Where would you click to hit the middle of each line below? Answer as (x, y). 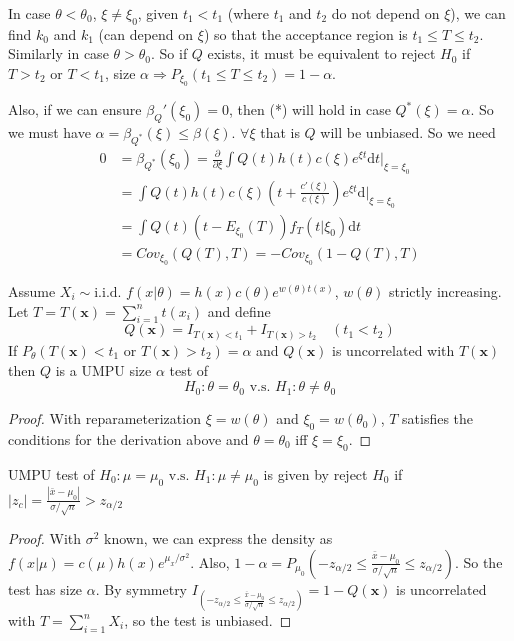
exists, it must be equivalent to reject (321, 53)
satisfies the (438, 418)
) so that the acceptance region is (305, 33)
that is (280, 132)
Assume (32, 291)
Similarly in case (58, 53)
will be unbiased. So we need (408, 132)
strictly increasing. (445, 291)
